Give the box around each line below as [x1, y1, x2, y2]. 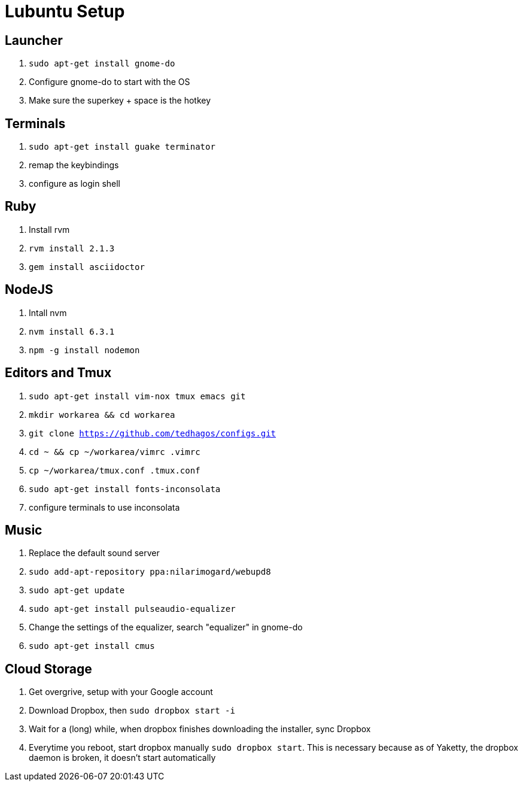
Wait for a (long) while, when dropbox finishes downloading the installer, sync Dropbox [29, 724, 371, 735]
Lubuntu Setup [5, 1, 125, 22]
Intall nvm [29, 307, 67, 318]
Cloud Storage [5, 661, 92, 676]
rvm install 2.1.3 [29, 243, 115, 253]
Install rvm [29, 224, 70, 235]
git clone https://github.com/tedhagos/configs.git [29, 428, 276, 438]
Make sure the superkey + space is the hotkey [29, 95, 211, 106]
